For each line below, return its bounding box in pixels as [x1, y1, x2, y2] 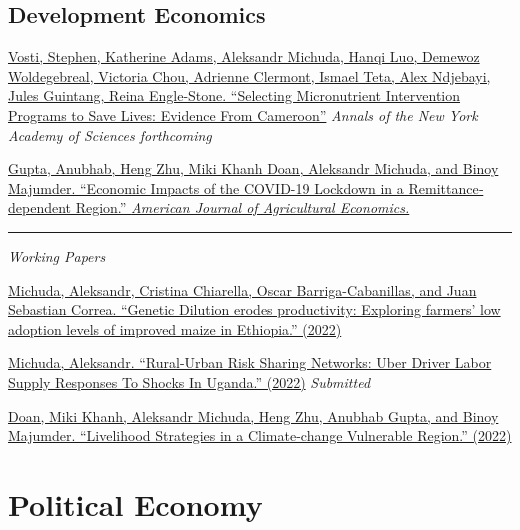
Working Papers [8, 245, 106, 266]
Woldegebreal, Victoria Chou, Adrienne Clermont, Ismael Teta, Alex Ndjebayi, [8, 65, 491, 86]
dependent [8, 197, 72, 218]
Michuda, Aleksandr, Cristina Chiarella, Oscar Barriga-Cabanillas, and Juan [8, 279, 477, 300]
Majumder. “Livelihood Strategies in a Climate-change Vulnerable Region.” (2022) [8, 425, 512, 446]
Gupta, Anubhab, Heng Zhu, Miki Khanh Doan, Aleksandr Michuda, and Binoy [8, 158, 499, 179]
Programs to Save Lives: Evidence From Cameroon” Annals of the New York [8, 104, 478, 125]
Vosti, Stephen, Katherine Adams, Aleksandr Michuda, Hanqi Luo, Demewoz [8, 46, 480, 67]
